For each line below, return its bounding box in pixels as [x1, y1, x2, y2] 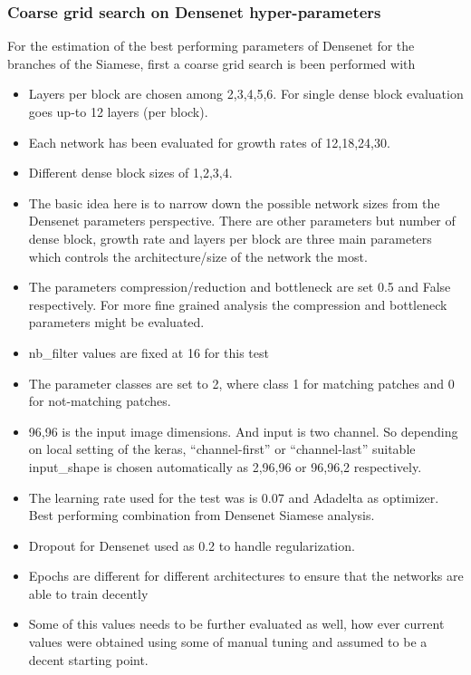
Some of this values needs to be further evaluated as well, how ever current [28, 614, 445, 633]
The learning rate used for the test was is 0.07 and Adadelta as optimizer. [28, 487, 439, 506]
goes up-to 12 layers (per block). [28, 102, 208, 121]
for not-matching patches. [28, 391, 171, 410]
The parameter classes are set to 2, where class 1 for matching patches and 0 [28, 373, 455, 392]
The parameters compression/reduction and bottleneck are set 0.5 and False [28, 277, 451, 296]
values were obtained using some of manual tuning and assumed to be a [28, 632, 428, 651]
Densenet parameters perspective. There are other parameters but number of [28, 211, 456, 230]
